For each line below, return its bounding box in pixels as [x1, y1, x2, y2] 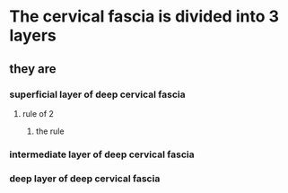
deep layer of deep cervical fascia [9, 172, 161, 185]
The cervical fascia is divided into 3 [9, 6, 280, 27]
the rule [35, 126, 65, 136]
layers [9, 25, 57, 46]
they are [9, 61, 57, 76]
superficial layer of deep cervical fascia [9, 88, 186, 101]
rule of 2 [22, 108, 54, 118]
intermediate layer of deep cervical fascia [9, 148, 195, 161]
